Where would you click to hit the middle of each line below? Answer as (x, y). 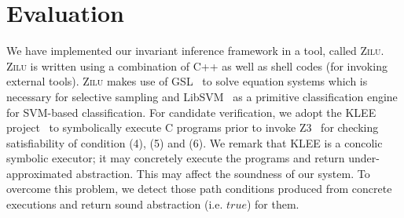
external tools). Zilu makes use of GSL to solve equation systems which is (187, 81)
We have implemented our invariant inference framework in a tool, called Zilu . (195, 51)
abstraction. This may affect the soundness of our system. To (223, 173)
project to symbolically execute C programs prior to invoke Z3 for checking (193, 127)
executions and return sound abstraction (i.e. (115, 204)
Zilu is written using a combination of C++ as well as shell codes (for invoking (197, 65)
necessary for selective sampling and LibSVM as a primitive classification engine (202, 96)
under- (364, 158)
